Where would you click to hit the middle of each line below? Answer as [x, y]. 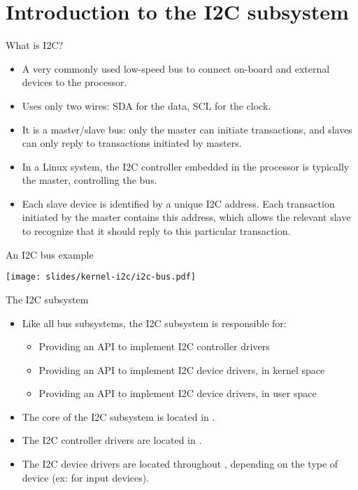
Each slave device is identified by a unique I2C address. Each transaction [178, 203]
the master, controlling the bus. [89, 180]
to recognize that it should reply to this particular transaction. [156, 231]
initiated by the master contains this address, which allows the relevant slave [186, 217]
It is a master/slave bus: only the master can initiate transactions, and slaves [187, 129]
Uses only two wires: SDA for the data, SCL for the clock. [146, 105]
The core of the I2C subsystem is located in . [119, 416]
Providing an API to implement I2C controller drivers [154, 346]
